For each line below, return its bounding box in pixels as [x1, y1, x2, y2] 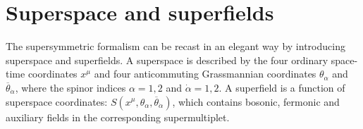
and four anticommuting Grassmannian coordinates [94, 66, 316, 81]
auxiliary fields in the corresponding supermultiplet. [6, 109, 230, 124]
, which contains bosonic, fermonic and [172, 94, 340, 109]
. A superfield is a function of [219, 80, 345, 94]
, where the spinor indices [15, 80, 126, 94]
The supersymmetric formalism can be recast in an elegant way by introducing [6, 39, 345, 54]
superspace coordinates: [6, 94, 108, 109]
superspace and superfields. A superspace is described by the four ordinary [6, 52, 328, 67]
